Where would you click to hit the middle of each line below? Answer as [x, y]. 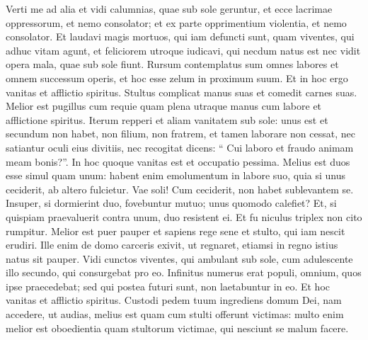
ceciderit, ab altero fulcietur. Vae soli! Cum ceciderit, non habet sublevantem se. [180, 189]
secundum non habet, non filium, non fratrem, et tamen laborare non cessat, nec [180, 134]
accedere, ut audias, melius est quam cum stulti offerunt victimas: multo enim [175, 314]
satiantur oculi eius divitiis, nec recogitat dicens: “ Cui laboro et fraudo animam [180, 147]
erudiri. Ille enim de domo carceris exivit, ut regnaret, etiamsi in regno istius [172, 245]
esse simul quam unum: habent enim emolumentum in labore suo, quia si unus [176, 175]
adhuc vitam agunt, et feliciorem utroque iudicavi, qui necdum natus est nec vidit [183, 50]
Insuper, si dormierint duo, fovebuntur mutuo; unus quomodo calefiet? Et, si [171, 203]
